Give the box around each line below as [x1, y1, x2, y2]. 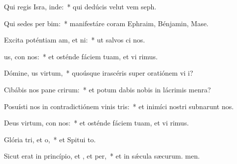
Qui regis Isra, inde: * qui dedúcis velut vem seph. [4, 1, 157, 11]
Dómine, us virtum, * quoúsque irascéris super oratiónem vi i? [4, 68, 193, 78]
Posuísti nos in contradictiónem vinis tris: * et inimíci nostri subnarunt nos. [4, 101, 234, 111]
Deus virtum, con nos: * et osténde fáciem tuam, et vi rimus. [4, 118, 189, 128]
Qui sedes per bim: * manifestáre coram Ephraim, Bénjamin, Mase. [4, 18, 209, 28]
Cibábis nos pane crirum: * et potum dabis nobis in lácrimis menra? [4, 84, 211, 94]
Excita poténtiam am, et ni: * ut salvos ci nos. [4, 35, 145, 45]
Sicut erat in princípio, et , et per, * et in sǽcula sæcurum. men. [4, 151, 200, 161]
